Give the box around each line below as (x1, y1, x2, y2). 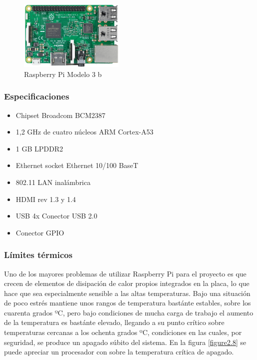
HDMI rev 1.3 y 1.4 (15, 193, 76, 204)
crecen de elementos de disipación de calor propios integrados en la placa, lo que (4, 278, 249, 288)
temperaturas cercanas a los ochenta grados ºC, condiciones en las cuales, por (4, 327, 242, 337)
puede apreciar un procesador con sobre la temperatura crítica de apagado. (4, 346, 234, 357)
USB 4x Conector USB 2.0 (15, 210, 97, 221)
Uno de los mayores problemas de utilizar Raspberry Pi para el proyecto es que (4, 268, 246, 278)
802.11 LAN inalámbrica (15, 176, 90, 187)
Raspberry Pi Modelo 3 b (24, 68, 102, 79)
